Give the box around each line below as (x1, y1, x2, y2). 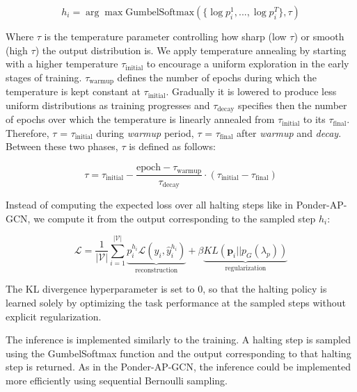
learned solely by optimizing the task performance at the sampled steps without (6, 295, 346, 310)
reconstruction (135, 266, 178, 274)
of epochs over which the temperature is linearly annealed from (6, 112, 275, 126)
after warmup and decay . (237, 125, 342, 140)
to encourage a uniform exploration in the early (146, 56, 349, 71)
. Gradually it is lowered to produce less (166, 84, 337, 99)
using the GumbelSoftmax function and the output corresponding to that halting (6, 345, 351, 360)
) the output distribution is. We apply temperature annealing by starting (35, 42, 347, 57)
